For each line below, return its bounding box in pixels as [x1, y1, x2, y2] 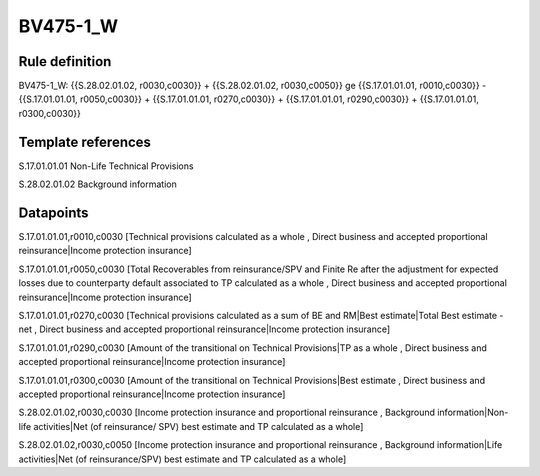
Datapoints [18, 204, 89, 221]
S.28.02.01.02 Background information [18, 178, 177, 190]
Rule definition [18, 53, 112, 70]
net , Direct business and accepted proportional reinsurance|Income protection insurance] [18, 323, 391, 335]
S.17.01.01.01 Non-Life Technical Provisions [18, 160, 194, 172]
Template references [18, 133, 152, 150]
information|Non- [436, 406, 509, 419]
